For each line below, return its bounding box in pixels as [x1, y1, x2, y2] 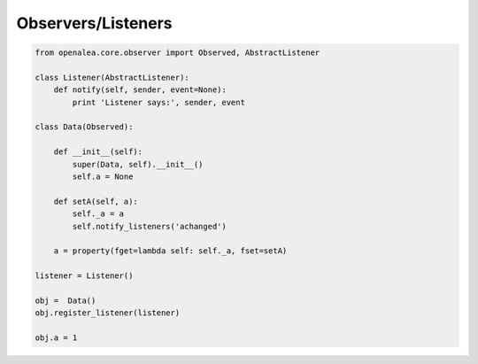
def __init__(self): [53, 147, 143, 157]
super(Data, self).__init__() [72, 159, 204, 169]
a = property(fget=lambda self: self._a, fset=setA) [53, 246, 288, 256]
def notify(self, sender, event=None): [53, 85, 227, 95]
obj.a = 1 [35, 333, 78, 343]
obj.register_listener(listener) [35, 308, 181, 318]
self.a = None [72, 172, 134, 182]
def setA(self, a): [53, 196, 139, 206]
